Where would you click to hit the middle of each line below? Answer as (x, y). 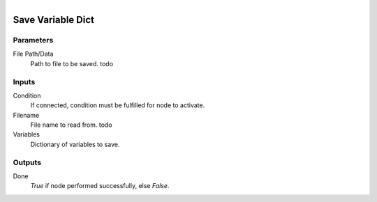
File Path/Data (33, 54)
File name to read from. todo (71, 125)
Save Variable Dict (53, 20)
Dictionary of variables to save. (75, 144)
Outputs (27, 162)
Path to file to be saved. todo (72, 63)
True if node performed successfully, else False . (100, 186)
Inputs (24, 81)
